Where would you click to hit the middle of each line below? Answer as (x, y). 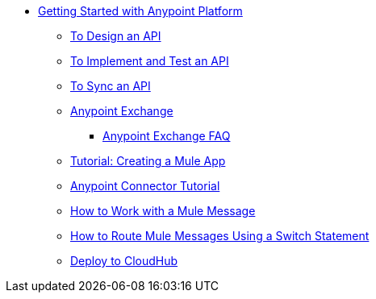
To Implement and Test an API (150, 61)
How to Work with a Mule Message (163, 211)
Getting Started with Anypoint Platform (140, 11)
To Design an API (116, 36)
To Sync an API (111, 86)
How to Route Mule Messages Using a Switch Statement (220, 236)
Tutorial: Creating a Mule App (148, 161)
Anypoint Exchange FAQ (167, 136)
